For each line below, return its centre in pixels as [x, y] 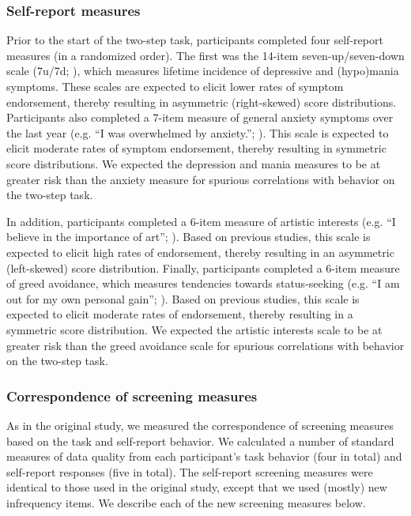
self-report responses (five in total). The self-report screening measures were [190, 471]
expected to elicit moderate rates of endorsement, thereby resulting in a [180, 314]
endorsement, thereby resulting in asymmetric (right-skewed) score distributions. [202, 102]
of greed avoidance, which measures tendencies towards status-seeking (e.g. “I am [203, 283]
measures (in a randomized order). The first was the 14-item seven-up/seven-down [205, 55]
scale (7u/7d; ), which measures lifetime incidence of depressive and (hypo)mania [203, 71]
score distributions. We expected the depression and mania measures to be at [194, 163]
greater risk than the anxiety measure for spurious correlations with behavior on [201, 179]
